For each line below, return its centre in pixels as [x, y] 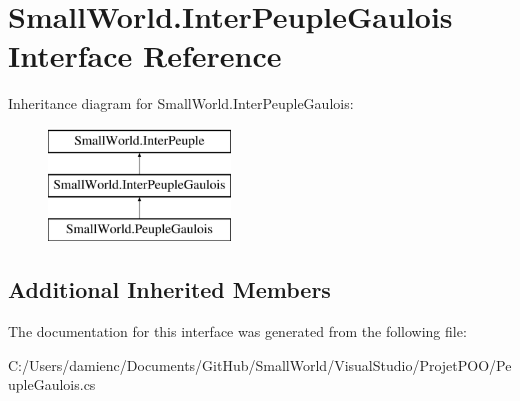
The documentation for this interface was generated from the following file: [237, 331]
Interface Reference [145, 55]
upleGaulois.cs [52, 384]
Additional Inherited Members [169, 289]
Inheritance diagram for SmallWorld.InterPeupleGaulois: [181, 103]
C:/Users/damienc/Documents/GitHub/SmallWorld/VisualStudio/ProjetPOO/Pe [260, 364]
